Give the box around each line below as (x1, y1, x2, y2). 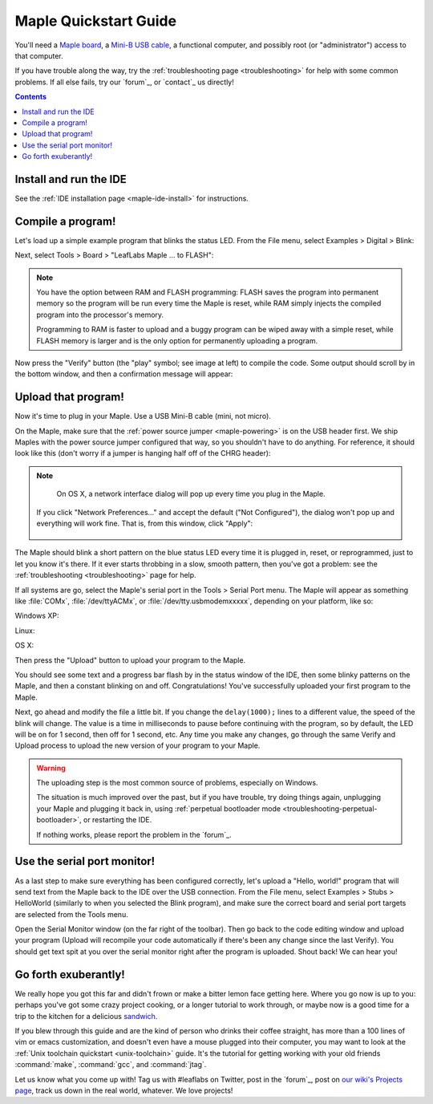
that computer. (14, 51, 63, 60)
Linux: (14, 626, 35, 635)
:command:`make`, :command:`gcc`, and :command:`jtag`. (14, 1060, 207, 1069)
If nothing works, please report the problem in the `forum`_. (36, 830, 232, 839)
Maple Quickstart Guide (14, 12, 176, 30)
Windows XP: (14, 611, 59, 621)
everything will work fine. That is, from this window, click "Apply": (36, 518, 253, 529)
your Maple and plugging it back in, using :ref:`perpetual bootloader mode (36, 803, 281, 814)
